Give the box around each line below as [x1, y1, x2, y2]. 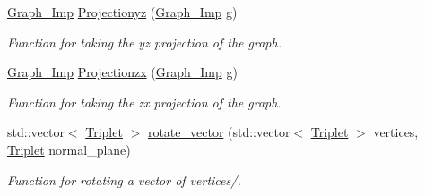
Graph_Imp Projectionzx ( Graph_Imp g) [7, 63, 238, 81]
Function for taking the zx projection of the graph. [7, 92, 282, 111]
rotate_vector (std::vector [147, 123, 291, 141]
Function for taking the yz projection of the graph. [7, 32, 282, 51]
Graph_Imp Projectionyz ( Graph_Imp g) [7, 3, 238, 21]
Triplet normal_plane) [7, 140, 131, 158]
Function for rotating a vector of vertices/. [7, 170, 241, 189]
